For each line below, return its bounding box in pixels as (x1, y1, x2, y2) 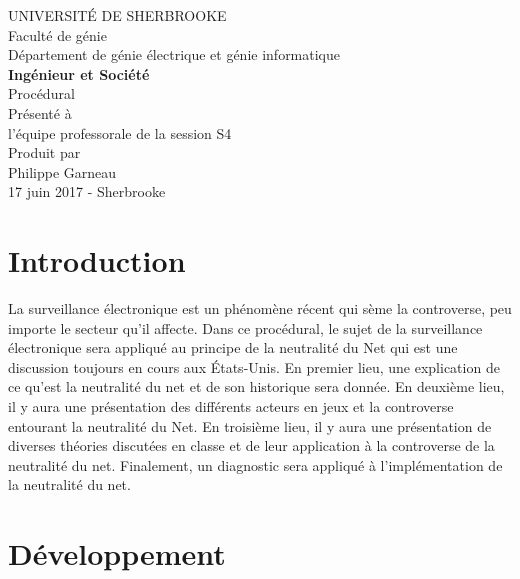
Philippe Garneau (8, 161, 117, 182)
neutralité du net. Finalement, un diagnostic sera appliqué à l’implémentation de (8, 454, 503, 475)
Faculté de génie (8, 24, 107, 45)
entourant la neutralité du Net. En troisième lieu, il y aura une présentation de (8, 415, 492, 436)
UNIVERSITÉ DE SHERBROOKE (8, 5, 227, 25)
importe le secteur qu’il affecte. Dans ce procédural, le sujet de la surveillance (8, 317, 483, 338)
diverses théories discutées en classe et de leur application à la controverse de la (8, 435, 495, 456)
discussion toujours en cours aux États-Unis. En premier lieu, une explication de (8, 356, 500, 377)
